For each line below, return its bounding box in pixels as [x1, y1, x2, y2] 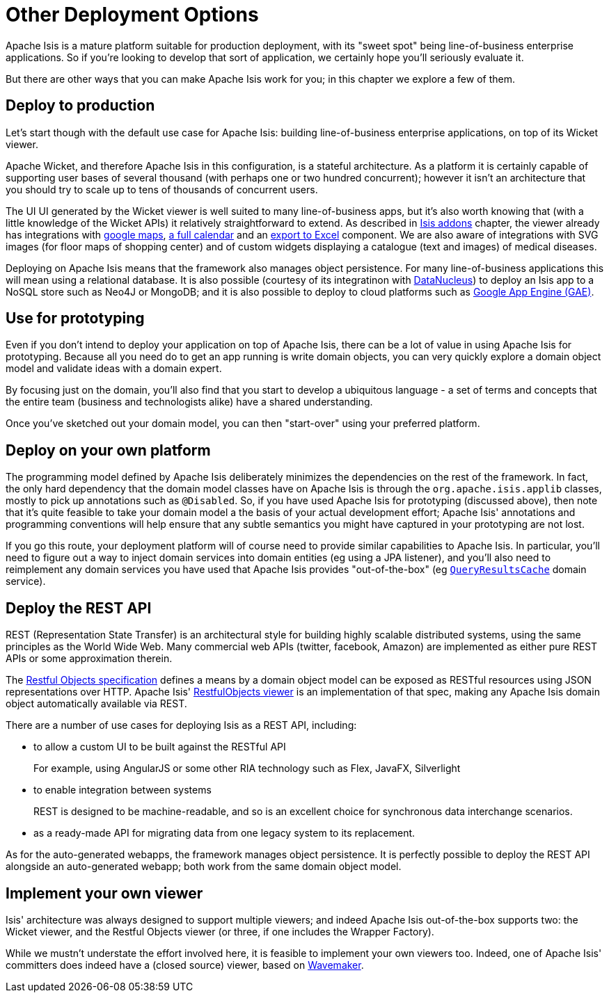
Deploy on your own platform [6, 441, 211, 459]
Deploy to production [6, 97, 155, 115]
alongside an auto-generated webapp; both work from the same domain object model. [6, 860, 402, 873]
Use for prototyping [6, 309, 145, 328]
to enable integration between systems [33, 784, 212, 796]
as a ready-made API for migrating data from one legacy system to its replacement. [33, 827, 416, 839]
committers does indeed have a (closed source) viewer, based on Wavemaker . [6, 958, 364, 971]
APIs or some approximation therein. [6, 652, 173, 665]
